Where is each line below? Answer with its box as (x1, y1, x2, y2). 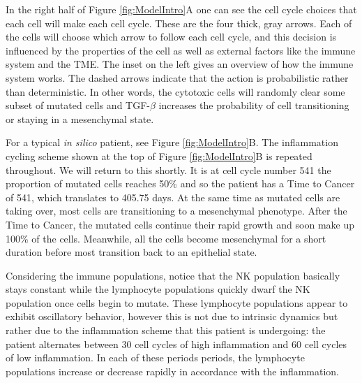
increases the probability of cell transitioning (158, 98, 349, 113)
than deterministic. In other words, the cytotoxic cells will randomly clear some (6, 84, 345, 99)
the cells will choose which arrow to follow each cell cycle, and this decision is (6, 29, 337, 44)
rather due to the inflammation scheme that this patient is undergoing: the (6, 323, 326, 338)
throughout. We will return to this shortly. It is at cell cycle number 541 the (6, 162, 331, 177)
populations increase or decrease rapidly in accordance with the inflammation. (6, 363, 340, 378)
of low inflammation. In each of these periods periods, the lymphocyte (6, 350, 305, 365)
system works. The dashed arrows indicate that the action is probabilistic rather (6, 70, 349, 85)
